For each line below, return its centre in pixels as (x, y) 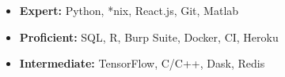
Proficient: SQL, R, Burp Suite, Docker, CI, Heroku (149, 37)
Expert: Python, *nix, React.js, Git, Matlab (129, 10)
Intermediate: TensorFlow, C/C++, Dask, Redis (142, 63)
